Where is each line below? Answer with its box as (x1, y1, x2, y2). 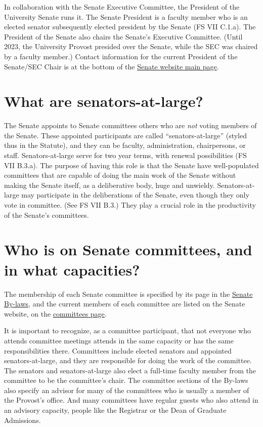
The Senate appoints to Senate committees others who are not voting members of (4, 120, 257, 131)
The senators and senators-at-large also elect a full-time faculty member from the (4, 365, 256, 375)
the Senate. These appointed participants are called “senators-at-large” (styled (4, 130, 247, 140)
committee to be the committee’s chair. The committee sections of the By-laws (4, 375, 248, 385)
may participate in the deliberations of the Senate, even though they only (21, 189, 249, 200)
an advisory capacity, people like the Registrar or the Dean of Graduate (4, 405, 227, 415)
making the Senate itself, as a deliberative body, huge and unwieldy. (4, 179, 215, 190)
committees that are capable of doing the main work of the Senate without (4, 170, 236, 180)
